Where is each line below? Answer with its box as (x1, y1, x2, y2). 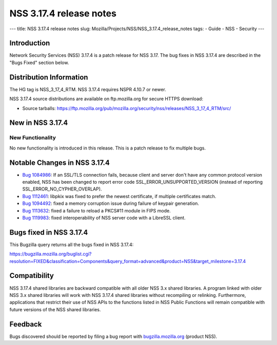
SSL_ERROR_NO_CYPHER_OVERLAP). (22, 186, 102, 192)
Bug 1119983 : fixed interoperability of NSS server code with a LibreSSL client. (22, 214, 186, 221)
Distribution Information (9, 73, 88, 81)
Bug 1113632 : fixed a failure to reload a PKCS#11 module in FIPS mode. (22, 207, 171, 213)
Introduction (9, 39, 50, 48)
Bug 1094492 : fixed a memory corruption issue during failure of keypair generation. (22, 200, 200, 207)
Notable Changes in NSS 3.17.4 (9, 158, 110, 167)
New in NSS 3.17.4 (9, 118, 68, 127)
